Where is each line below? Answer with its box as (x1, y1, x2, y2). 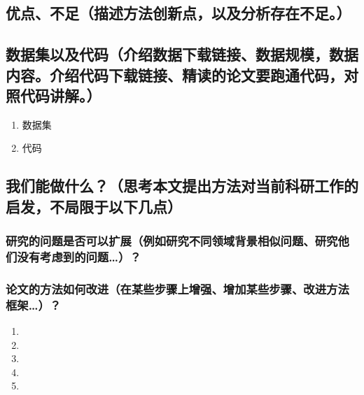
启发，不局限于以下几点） (6, 195, 182, 217)
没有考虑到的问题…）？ (17, 247, 141, 265)
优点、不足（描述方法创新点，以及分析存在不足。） (6, 2, 351, 24)
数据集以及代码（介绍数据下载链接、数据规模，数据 (6, 43, 358, 65)
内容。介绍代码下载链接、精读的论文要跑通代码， (6, 64, 344, 85)
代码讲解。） (20, 84, 101, 106)
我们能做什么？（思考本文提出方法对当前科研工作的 (6, 175, 358, 196)
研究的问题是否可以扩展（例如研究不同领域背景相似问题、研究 (6, 232, 338, 250)
